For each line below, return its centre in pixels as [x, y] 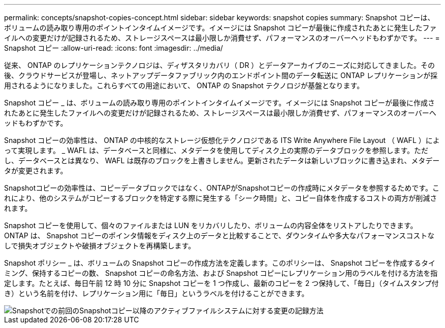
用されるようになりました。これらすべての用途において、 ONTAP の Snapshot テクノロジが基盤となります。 [184, 85]
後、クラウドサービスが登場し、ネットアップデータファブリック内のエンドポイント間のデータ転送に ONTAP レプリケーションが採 [221, 75]
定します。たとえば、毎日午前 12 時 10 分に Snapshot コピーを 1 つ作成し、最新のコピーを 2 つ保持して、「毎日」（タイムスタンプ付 [221, 283]
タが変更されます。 [36, 171]
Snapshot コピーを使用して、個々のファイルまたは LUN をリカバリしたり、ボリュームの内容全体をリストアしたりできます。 [211, 225]
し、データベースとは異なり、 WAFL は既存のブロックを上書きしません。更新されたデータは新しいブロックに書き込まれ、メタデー [222, 160]
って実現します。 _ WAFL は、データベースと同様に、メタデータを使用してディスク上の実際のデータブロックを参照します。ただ [216, 150]
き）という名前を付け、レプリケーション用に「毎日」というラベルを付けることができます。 [156, 293]
